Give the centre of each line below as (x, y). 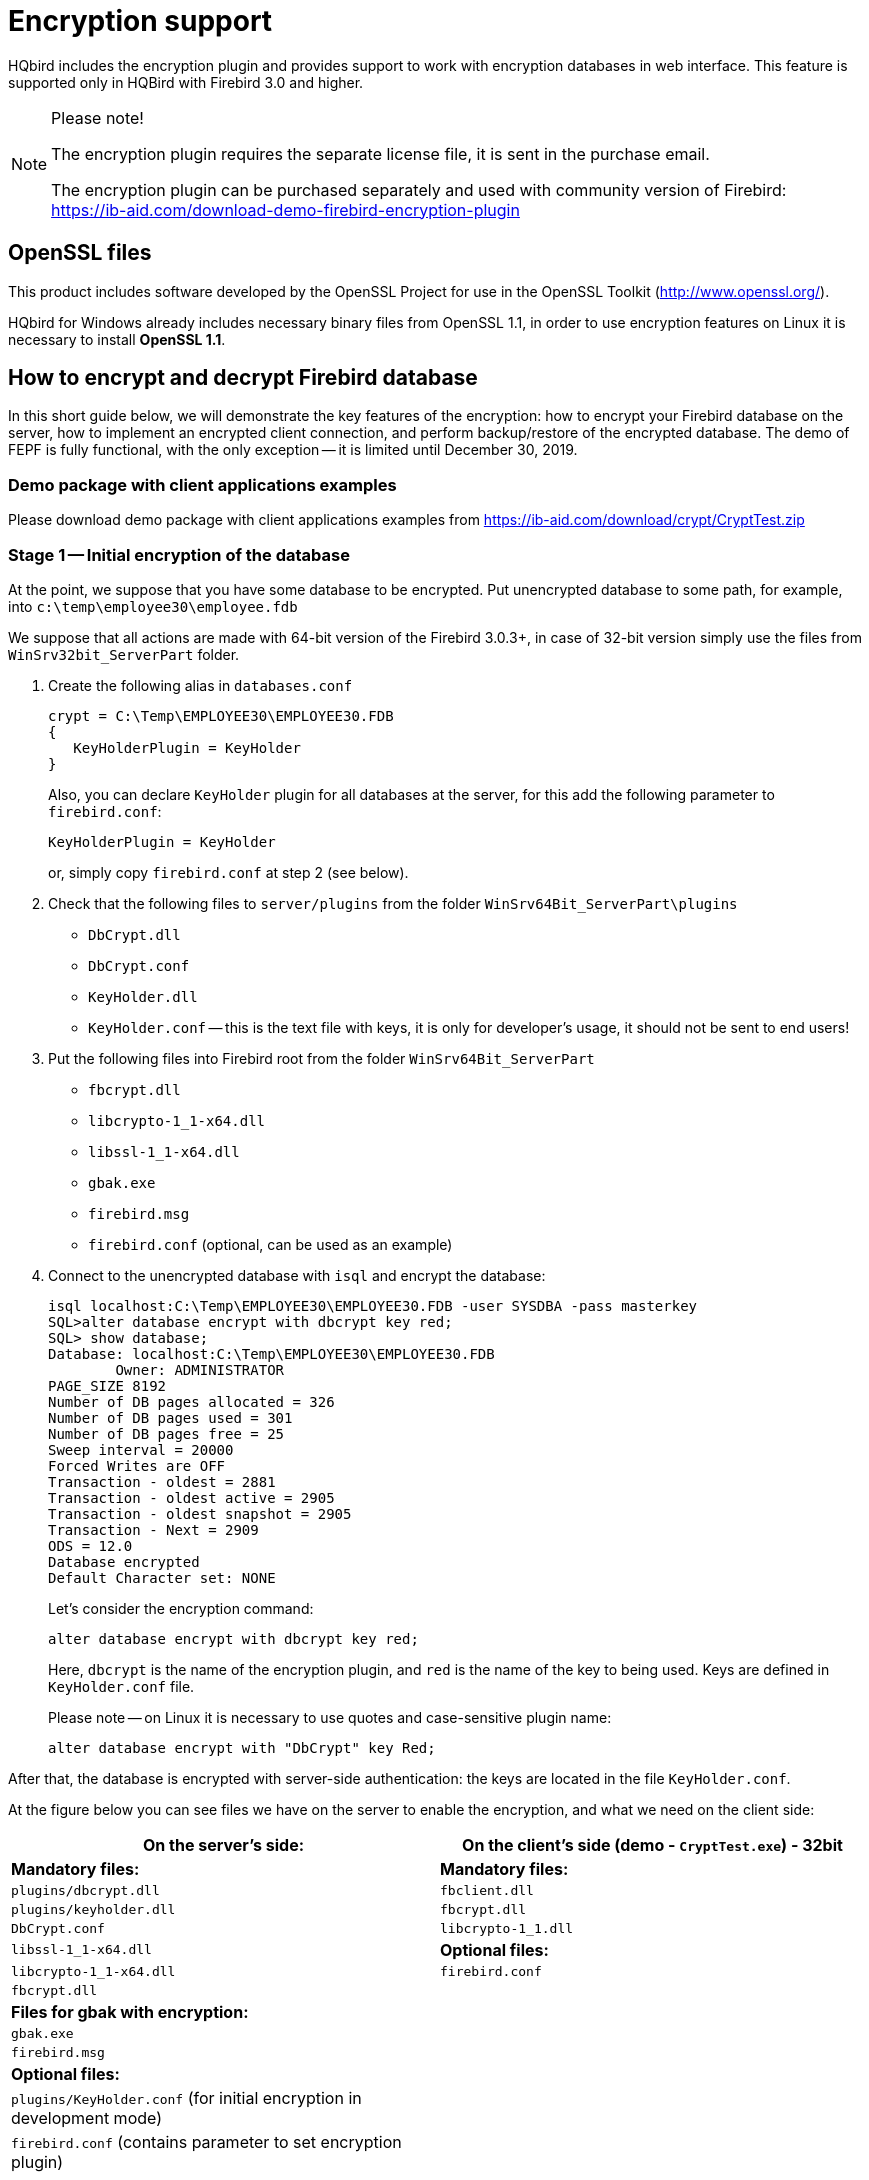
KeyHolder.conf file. (121, 1686)
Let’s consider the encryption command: (181, 1608)
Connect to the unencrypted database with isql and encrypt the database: (297, 1275)
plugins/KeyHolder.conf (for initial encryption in (186, 2097)
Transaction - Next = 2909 (153, 1529)
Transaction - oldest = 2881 (162, 1481)
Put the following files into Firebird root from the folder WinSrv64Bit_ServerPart (321, 1058)
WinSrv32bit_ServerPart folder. (124, 654)
